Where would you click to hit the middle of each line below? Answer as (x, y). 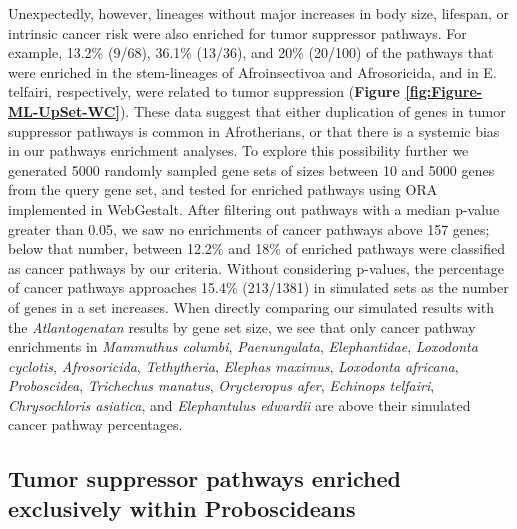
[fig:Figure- (444, 91)
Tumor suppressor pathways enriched (204, 478)
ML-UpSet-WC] (64, 110)
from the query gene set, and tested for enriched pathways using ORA (223, 189)
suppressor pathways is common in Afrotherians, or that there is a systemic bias (254, 130)
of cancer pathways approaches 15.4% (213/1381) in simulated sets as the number (258, 287)
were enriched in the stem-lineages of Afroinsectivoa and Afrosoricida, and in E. (252, 71)
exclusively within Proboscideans (182, 507)
